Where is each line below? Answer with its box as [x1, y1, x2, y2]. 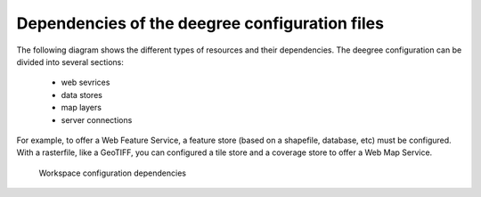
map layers [61, 103, 102, 113]
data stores [61, 89, 102, 100]
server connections [61, 114, 133, 125]
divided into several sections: [16, 56, 125, 67]
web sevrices [61, 77, 110, 88]
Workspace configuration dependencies [38, 168, 187, 178]
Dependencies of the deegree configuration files [16, 13, 385, 33]
